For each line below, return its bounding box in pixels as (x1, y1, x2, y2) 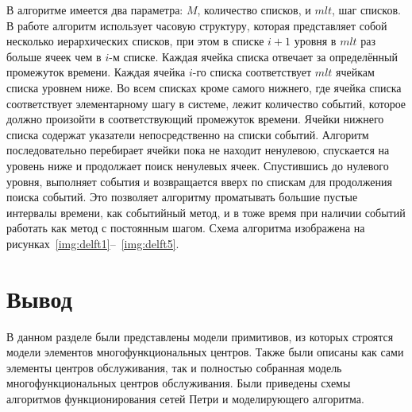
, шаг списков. (331, 2, 401, 17)
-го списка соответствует (192, 64, 312, 80)
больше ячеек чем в (6, 48, 102, 64)
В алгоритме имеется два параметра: (6, 2, 183, 17)
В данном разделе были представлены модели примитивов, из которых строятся (6, 328, 394, 344)
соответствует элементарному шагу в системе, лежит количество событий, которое (6, 95, 406, 111)
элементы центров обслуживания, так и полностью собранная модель (6, 359, 342, 375)
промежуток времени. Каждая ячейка (6, 64, 186, 80)
